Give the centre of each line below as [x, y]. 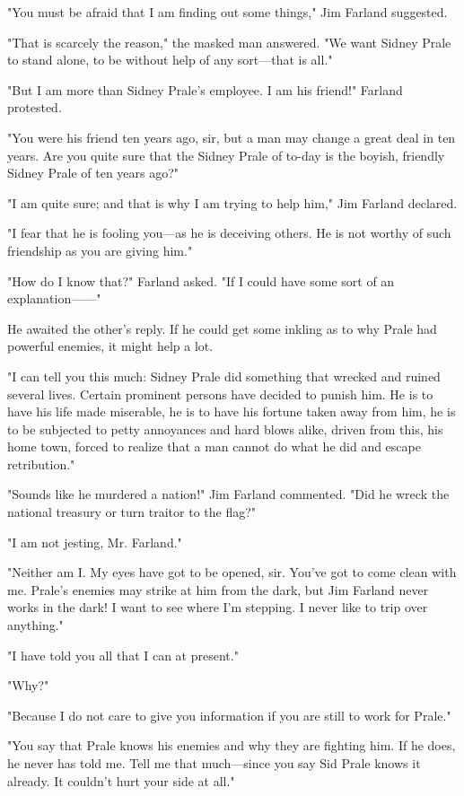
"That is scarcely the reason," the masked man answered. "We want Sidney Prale [229, 42]
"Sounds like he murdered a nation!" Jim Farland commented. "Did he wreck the [228, 494]
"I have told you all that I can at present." [123, 655]
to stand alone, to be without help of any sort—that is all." [170, 60]
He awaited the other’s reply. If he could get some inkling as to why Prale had [222, 328]
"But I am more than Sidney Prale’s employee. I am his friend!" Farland [205, 89]
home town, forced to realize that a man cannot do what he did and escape [214, 446]
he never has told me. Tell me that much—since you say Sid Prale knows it [214, 763]
